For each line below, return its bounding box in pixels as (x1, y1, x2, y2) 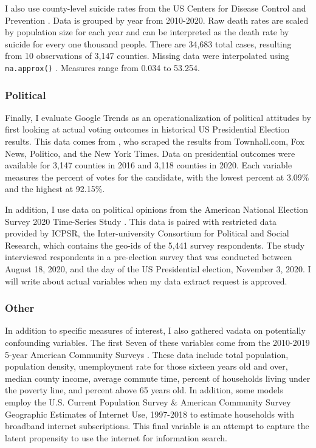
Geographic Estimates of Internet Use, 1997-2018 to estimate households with (5, 407, 295, 420)
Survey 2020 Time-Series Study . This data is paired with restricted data (5, 215, 276, 227)
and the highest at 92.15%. (5, 182, 105, 195)
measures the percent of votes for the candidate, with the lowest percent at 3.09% (5, 170, 309, 183)
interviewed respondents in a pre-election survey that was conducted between (5, 250, 292, 263)
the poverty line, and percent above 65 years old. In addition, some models (5, 384, 283, 396)
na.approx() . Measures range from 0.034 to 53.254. (5, 61, 200, 74)
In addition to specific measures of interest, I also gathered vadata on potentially (5, 324, 306, 337)
